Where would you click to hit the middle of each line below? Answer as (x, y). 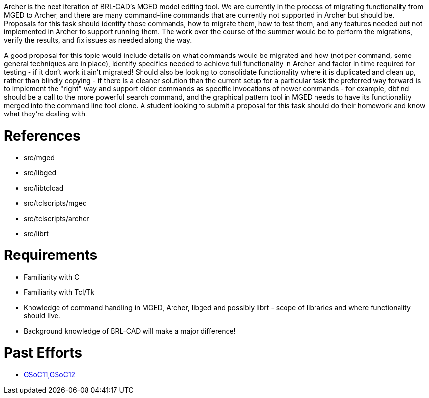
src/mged (39, 157)
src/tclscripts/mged (55, 203)
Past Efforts (43, 353)
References (42, 135)
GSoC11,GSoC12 (50, 374)
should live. (42, 316)
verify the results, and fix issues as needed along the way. (98, 40)
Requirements (51, 255)
